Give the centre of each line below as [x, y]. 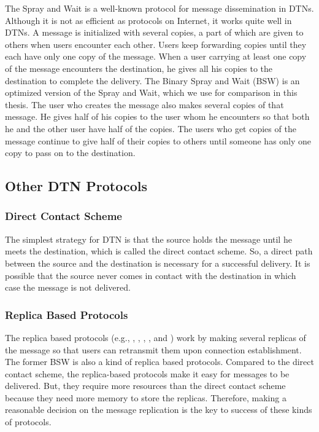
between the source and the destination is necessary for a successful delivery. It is [158, 263]
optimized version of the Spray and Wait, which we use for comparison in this [151, 92]
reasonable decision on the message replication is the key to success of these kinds [159, 410]
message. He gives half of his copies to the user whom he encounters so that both [157, 116]
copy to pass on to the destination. [70, 153]
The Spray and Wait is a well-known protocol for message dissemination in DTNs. [159, 8]
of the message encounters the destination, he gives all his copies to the [139, 68]
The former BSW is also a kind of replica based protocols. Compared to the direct [159, 362]
